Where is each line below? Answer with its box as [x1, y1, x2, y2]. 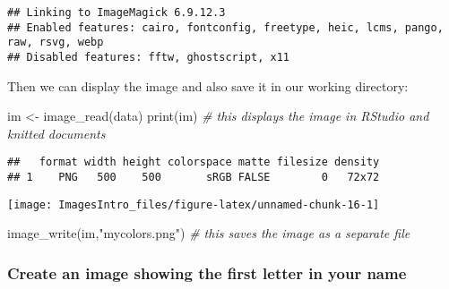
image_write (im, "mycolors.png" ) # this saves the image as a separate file [7, 224, 410, 242]
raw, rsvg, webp [7, 36, 104, 49]
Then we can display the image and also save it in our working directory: [7, 76, 409, 95]
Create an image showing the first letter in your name [7, 261, 407, 284]
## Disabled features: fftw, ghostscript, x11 [7, 50, 289, 64]
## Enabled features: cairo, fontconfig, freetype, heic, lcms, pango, [7, 21, 444, 34]
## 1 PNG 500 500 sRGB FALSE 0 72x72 [7, 171, 380, 184]
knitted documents [7, 123, 106, 142]
